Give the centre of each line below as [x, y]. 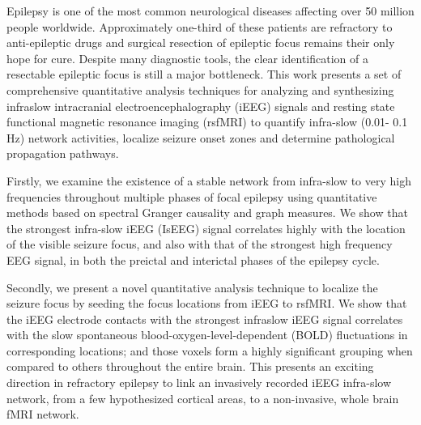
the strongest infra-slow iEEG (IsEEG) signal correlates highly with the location [206, 228]
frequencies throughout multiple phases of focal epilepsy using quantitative [192, 196]
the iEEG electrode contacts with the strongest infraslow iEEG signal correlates [205, 319]
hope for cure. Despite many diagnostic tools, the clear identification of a [187, 58]
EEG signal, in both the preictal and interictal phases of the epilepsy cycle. [193, 259]
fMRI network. [43, 414]
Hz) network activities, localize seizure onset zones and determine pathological [201, 137]
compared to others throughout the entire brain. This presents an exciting [190, 366]
